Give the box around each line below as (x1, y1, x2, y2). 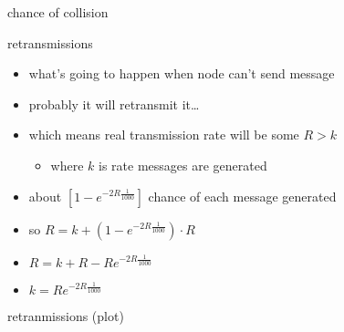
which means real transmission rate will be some (28, 125, 299, 144)
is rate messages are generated (99, 155, 267, 174)
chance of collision (7, 3, 109, 21)
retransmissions (7, 33, 93, 52)
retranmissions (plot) (7, 306, 124, 325)
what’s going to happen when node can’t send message (28, 64, 335, 83)
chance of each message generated (148, 186, 337, 205)
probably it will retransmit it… (28, 94, 200, 113)
